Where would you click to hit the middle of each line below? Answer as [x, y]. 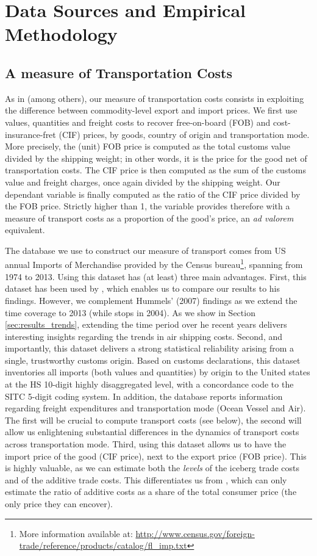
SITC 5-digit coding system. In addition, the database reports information [144, 396]
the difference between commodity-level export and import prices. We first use [151, 110]
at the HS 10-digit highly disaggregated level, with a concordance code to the [149, 384]
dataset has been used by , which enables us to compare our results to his [143, 288]
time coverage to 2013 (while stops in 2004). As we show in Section [130, 312]
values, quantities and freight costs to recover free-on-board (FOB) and [138, 122]
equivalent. [25, 230]
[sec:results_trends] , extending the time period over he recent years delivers [146, 324]
